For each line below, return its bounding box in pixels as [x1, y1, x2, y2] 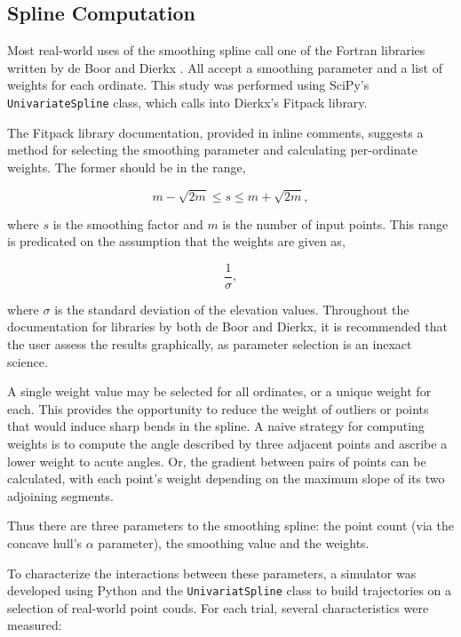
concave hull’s [7, 533, 83, 552]
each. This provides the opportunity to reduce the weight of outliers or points [7, 399, 429, 418]
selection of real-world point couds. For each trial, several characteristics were [7, 598, 429, 617]
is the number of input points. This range [222, 214, 449, 233]
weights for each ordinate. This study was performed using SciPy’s [7, 76, 370, 94]
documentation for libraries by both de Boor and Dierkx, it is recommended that [7, 317, 448, 336]
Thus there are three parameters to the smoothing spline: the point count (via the [7, 516, 454, 535]
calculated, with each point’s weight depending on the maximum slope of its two [7, 469, 445, 488]
